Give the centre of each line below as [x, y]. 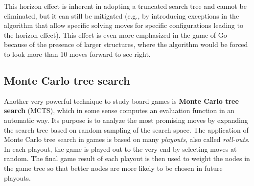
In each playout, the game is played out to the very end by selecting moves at [120, 149]
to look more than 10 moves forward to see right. [77, 54]
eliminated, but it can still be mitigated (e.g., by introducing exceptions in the [122, 15]
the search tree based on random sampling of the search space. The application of [126, 129]
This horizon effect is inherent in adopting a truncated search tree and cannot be [125, 6]
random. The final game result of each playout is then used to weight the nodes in [127, 158]
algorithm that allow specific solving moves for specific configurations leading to [124, 25]
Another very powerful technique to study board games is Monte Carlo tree [121, 101]
